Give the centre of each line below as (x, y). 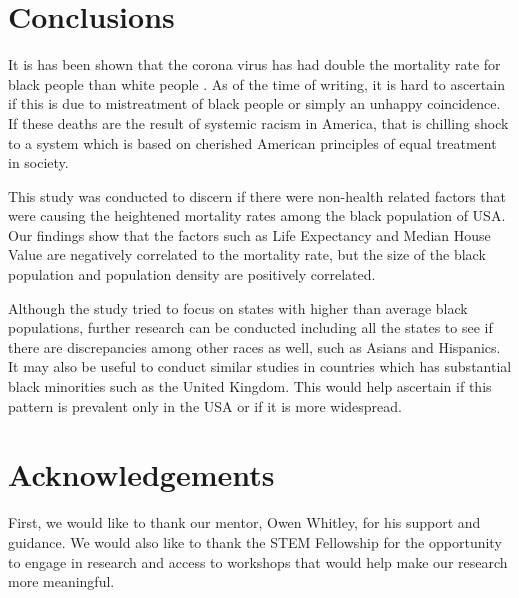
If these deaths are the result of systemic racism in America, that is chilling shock (258, 122)
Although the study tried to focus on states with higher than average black (238, 307)
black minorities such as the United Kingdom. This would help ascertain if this (250, 386)
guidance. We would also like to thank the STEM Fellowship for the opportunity (255, 541)
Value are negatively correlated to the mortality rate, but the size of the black (247, 254)
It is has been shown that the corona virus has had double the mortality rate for (254, 64)
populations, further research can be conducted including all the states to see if (250, 327)
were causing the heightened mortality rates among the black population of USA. (257, 215)
